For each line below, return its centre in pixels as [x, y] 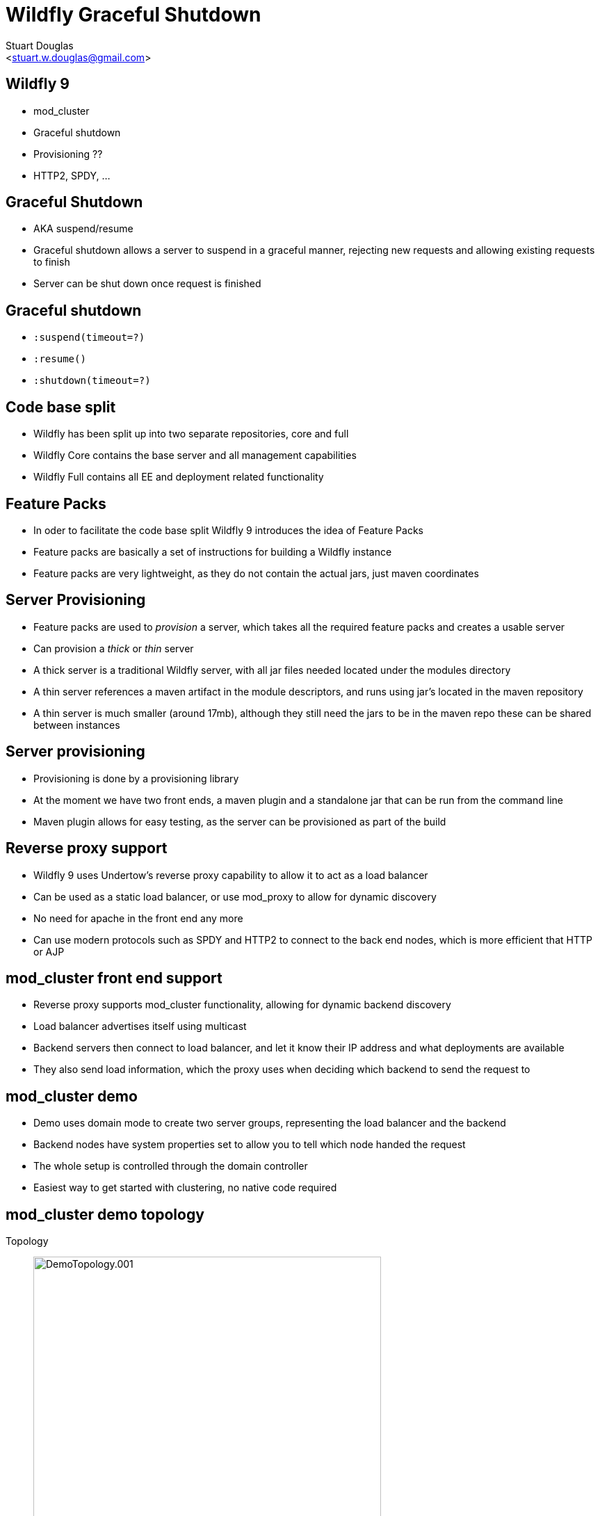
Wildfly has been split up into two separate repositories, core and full [191, 434]
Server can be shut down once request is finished [147, 284]
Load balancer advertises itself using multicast [140, 1026]
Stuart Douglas [40, 45]
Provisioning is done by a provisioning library [136, 778]
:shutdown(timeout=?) [92, 381]
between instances [77, 725]
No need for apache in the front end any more [138, 918]
